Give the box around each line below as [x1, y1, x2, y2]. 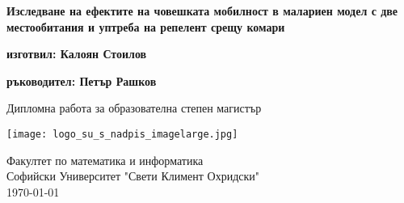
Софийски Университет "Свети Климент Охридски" [6, 167, 260, 184]
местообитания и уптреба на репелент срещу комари [6, 18, 285, 35]
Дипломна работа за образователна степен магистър [6, 99, 262, 116]
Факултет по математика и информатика [6, 151, 204, 168]
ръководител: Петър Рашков [6, 72, 157, 89]
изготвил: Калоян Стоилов [6, 45, 147, 62]
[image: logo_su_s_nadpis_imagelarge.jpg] [6, 128, 238, 140]
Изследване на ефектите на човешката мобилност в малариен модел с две [6, 2, 398, 19]
